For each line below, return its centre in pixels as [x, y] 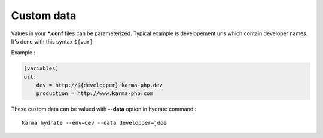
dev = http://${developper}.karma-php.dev [99, 85]
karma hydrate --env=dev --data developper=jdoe [94, 123]
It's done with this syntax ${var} [52, 41]
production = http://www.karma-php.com [95, 93]
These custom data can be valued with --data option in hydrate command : [104, 109]
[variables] [41, 68]
